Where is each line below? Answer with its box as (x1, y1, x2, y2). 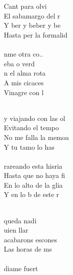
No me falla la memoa (4, 132, 69, 142)
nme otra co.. (4, 49, 43, 59)
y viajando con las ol (4, 113, 65, 123)
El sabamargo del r (4, 10, 60, 20)
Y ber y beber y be (4, 20, 61, 30)
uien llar (4, 225, 29, 235)
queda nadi (4, 215, 37, 225)
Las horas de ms (4, 244, 52, 254)
